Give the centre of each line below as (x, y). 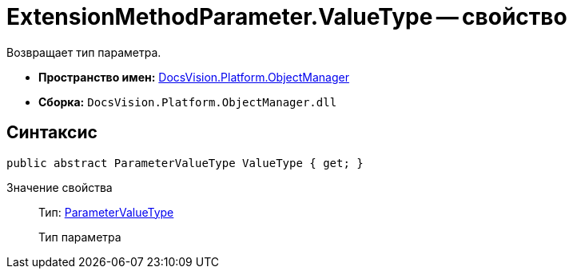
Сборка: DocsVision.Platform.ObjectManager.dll (188, 102)
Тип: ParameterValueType (106, 212)
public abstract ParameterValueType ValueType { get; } (185, 163)
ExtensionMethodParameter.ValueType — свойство (287, 17)
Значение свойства (60, 187)
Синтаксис (52, 133)
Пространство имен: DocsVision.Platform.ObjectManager (194, 77)
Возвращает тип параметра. (84, 52)
